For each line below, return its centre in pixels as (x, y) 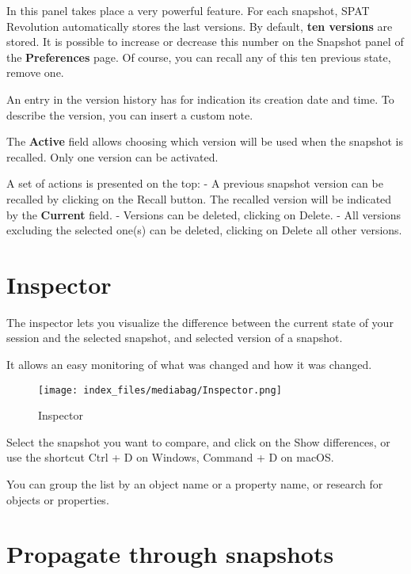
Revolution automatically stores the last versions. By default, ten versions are (200, 26)
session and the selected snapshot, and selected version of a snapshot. (175, 338)
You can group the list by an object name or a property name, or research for (195, 484)
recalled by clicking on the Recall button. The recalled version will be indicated (199, 198)
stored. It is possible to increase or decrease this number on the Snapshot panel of (205, 42)
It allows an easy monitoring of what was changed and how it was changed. (189, 365)
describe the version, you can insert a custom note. (130, 114)
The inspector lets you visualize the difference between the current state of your (200, 322)
